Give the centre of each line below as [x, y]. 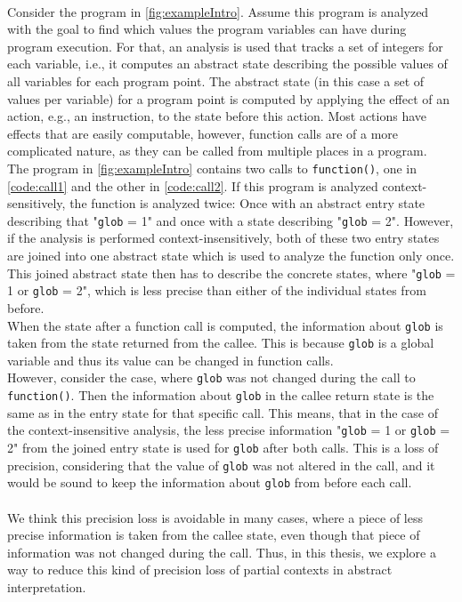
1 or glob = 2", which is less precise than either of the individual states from [217, 290]
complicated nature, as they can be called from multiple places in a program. [217, 151]
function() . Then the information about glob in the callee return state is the [221, 395]
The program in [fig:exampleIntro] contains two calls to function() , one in [212, 168]
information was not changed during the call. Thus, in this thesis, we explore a [222, 552]
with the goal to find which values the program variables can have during [207, 29]
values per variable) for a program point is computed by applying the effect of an [228, 98]
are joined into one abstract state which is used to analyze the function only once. [231, 256]
